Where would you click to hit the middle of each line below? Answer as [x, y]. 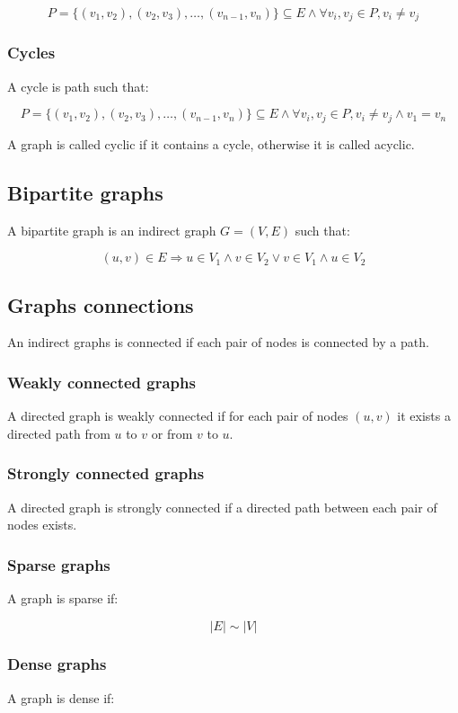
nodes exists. [42, 525]
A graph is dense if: [61, 697]
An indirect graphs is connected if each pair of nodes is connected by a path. [218, 342]
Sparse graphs [59, 564]
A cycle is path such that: [78, 86]
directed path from [59, 433]
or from [172, 433]
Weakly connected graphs [101, 382]
